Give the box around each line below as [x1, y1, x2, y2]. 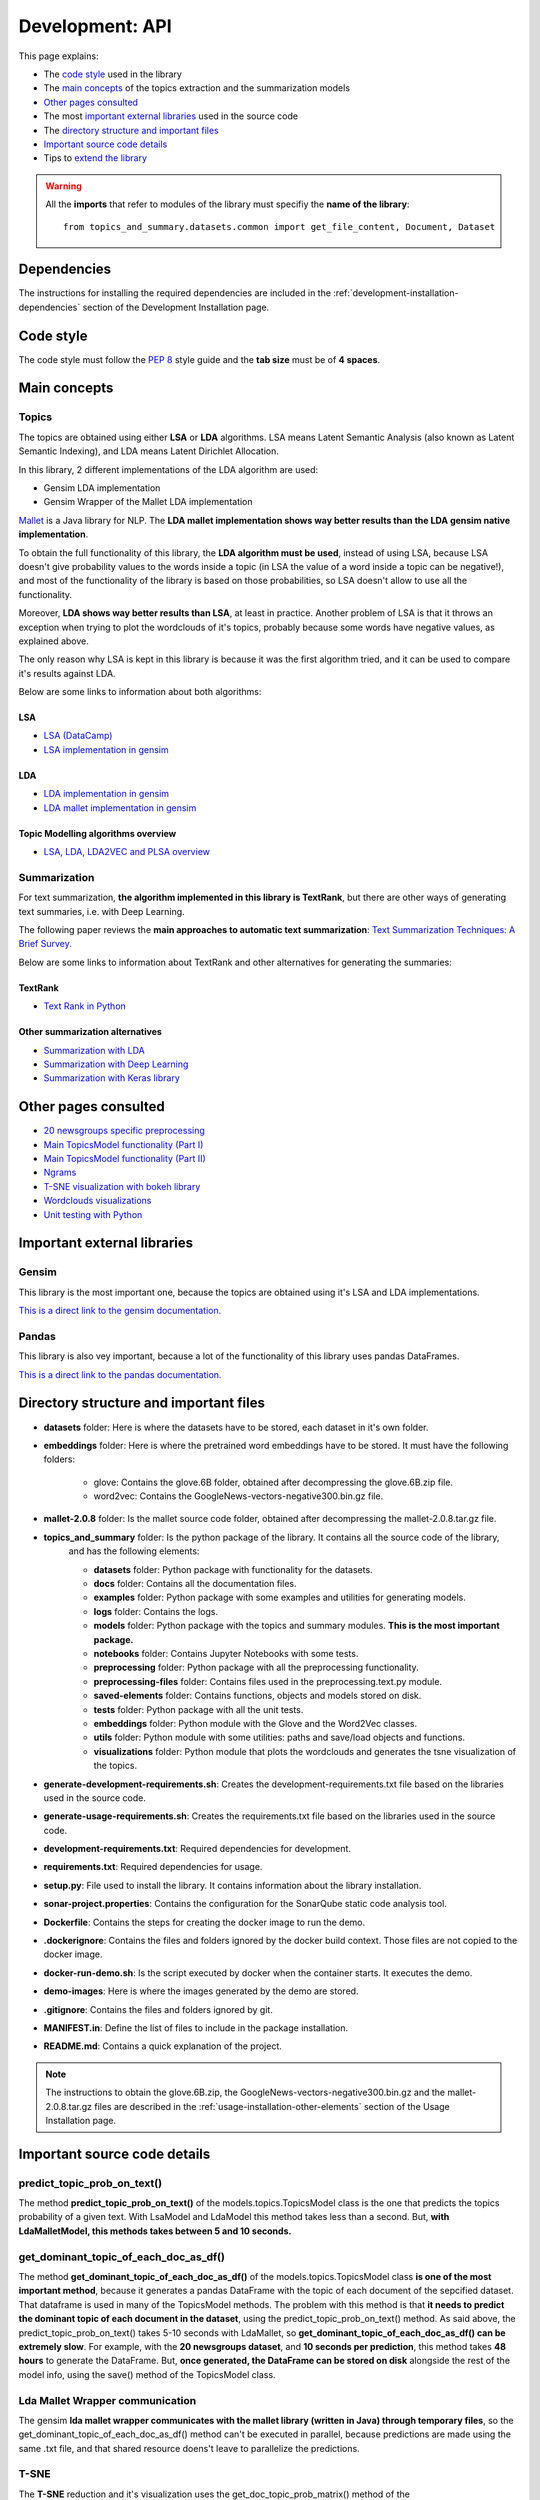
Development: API [18, 15, 172, 37]
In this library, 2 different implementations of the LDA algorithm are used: [18, 463, 319, 475]
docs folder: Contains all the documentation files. [93, 1578, 297, 1590]
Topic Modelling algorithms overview [18, 827, 177, 839]
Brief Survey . [18, 938, 72, 950]
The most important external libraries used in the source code [43, 110, 299, 122]
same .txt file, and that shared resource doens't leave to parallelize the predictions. [18, 2442, 360, 2454]
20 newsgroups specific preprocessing [43, 1125, 205, 1137]
